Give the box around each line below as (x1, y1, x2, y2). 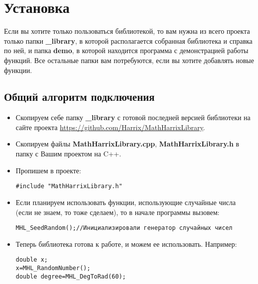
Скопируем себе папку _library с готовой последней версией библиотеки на (15, 112, 251, 123)
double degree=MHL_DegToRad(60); (15, 273, 126, 280)
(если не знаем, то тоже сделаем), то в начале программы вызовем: (15, 207, 220, 217)
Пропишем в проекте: (15, 165, 81, 175)
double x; (15, 256, 48, 264)
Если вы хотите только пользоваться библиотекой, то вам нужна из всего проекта (4, 26, 250, 36)
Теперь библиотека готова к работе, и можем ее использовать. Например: (15, 238, 237, 249)
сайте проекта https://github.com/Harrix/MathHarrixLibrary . (15, 122, 205, 132)
